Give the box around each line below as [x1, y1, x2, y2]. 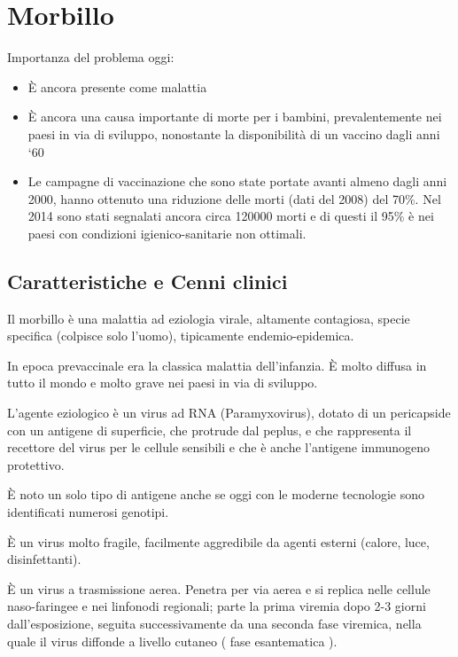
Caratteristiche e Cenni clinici [7, 267, 288, 294]
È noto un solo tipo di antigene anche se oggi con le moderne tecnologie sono [7, 485, 424, 504]
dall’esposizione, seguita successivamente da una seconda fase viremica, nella [7, 614, 422, 632]
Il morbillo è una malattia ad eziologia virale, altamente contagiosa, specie [7, 309, 410, 327]
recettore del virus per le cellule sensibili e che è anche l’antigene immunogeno [7, 438, 431, 457]
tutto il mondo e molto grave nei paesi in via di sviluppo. [7, 373, 318, 392]
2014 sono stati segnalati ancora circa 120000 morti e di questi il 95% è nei [27, 207, 434, 225]
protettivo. [7, 455, 65, 473]
